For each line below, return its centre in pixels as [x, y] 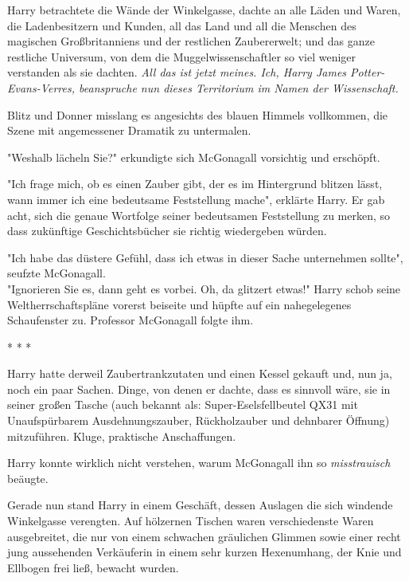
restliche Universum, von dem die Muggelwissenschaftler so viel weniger [182, 56]
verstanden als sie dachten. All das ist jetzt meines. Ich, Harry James [177, 72]
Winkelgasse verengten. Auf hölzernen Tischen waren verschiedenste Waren [191, 521]
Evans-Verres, [41, 87]
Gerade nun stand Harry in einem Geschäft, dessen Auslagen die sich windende [200, 505]
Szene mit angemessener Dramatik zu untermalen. [129, 130]
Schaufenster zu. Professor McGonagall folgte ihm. [130, 320]
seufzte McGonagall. [56, 273]
